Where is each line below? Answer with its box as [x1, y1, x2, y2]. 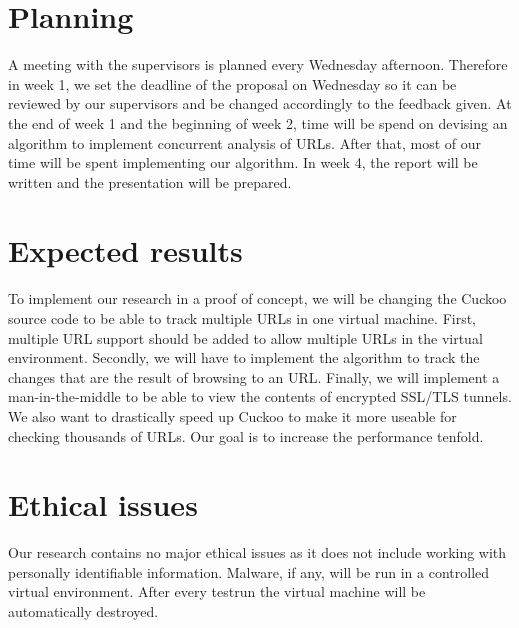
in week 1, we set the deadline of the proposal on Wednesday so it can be [8, 73, 457, 94]
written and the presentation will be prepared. [8, 171, 292, 192]
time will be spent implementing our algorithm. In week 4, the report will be [8, 152, 478, 173]
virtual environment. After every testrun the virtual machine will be [8, 581, 426, 602]
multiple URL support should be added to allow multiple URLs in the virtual [8, 327, 483, 348]
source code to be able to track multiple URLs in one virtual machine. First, [8, 308, 477, 328]
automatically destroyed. [8, 601, 159, 622]
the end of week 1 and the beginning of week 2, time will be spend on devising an [8, 112, 508, 133]
